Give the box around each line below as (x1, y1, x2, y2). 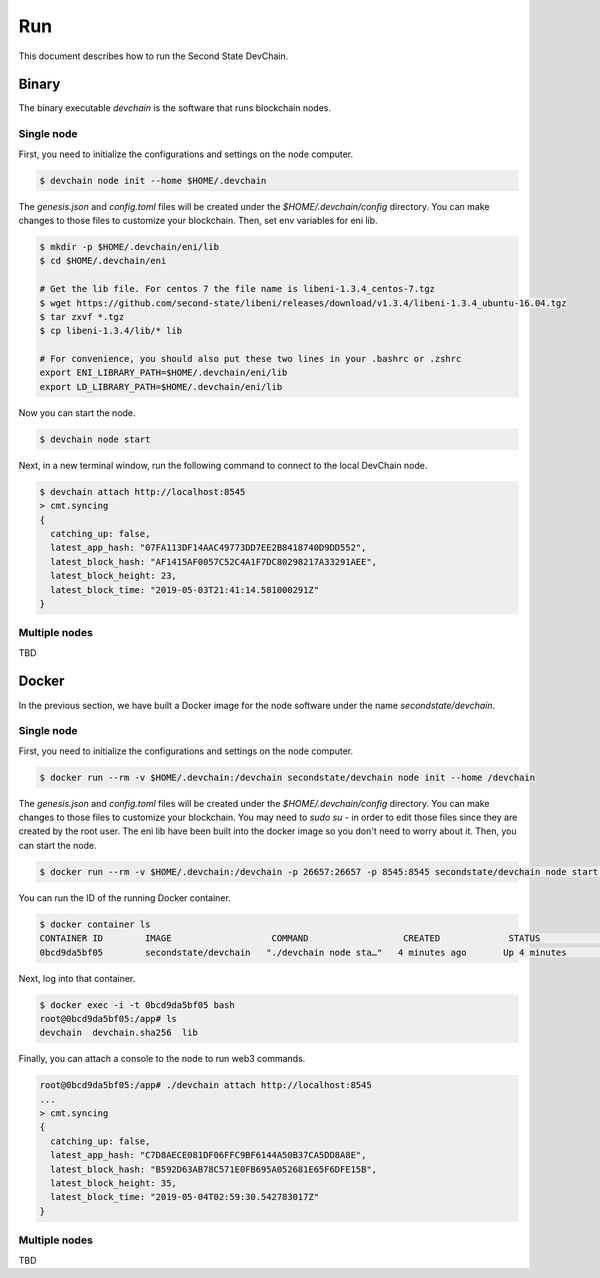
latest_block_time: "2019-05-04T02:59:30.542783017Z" (50, 1191, 320, 1203)
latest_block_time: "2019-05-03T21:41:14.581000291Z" (50, 584, 320, 595)
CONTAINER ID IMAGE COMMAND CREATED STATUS (39, 933, 541, 944)
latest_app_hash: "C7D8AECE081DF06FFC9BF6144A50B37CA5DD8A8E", (50, 1150, 367, 1161)
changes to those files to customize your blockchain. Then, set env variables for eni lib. (18, 214, 379, 226)
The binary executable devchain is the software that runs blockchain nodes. (18, 102, 332, 114)
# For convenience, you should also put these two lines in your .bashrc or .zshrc (39, 353, 462, 365)
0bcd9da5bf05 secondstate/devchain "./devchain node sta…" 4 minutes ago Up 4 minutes (39, 946, 567, 958)
